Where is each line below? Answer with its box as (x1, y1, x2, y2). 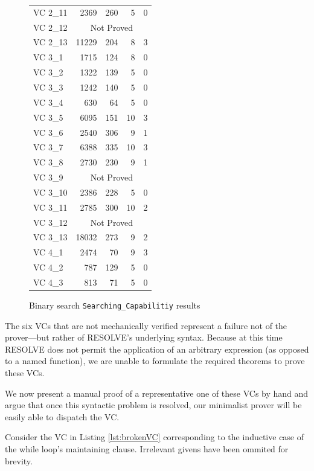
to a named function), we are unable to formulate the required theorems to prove (5, 354, 305, 367)
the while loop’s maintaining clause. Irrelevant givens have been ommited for (5, 443, 289, 455)
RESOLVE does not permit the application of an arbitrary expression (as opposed (5, 342, 309, 355)
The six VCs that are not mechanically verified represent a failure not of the (5, 319, 287, 332)
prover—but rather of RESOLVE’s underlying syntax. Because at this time (5, 331, 283, 344)
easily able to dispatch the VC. (5, 410, 120, 423)
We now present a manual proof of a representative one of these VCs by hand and (5, 386, 309, 399)
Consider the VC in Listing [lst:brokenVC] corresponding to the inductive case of (5, 431, 304, 443)
